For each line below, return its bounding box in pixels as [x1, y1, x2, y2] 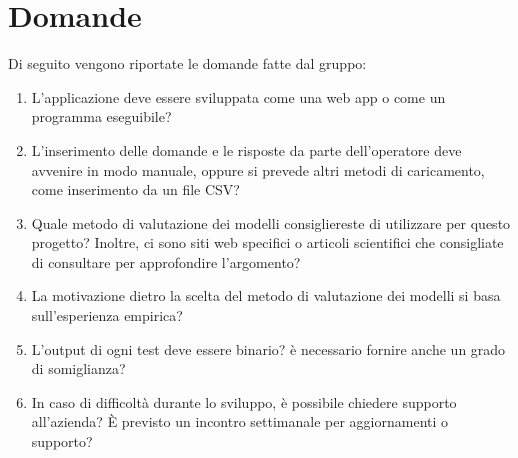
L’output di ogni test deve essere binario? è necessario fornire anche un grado [31, 338, 506, 359]
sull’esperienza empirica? [31, 305, 183, 326]
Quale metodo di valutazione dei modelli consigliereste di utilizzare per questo [31, 212, 511, 233]
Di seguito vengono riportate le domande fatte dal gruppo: [8, 53, 367, 74]
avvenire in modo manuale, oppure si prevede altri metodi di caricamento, [31, 159, 485, 180]
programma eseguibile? [31, 106, 172, 127]
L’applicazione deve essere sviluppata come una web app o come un [31, 86, 446, 107]
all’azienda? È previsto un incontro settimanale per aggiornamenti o [31, 411, 449, 432]
